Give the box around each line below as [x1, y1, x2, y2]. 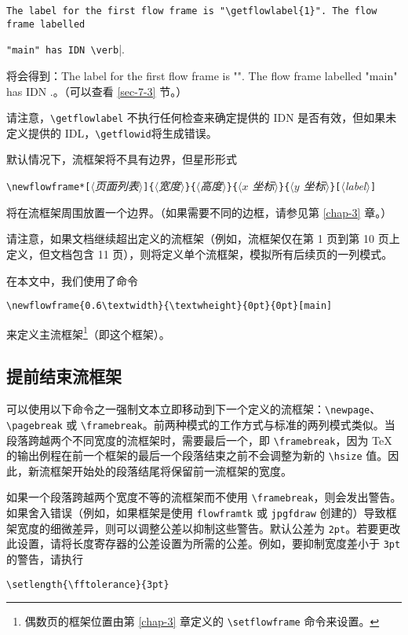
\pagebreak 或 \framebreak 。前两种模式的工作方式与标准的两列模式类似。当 [6, 416, 395, 432]
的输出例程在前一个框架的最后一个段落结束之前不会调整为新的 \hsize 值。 [6, 447, 388, 464]
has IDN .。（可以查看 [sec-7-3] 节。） [6, 83, 188, 99]
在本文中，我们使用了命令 [6, 272, 138, 288]
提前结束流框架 [6, 364, 122, 388]
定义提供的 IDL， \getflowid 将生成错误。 [6, 124, 217, 141]
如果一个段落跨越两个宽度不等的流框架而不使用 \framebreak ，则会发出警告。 [6, 489, 402, 505]
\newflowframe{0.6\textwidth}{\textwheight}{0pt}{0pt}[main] [6, 300, 333, 312]
